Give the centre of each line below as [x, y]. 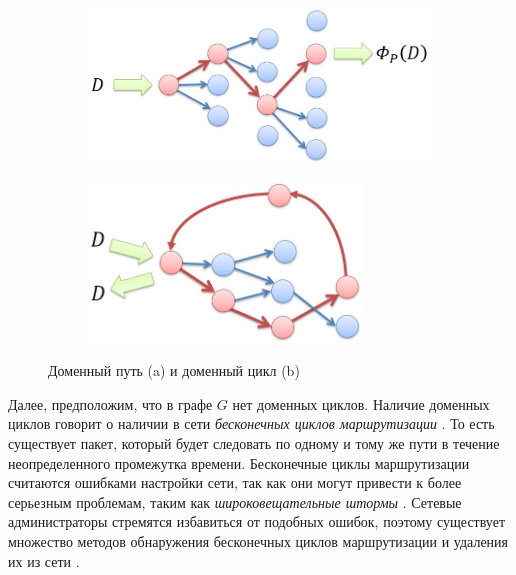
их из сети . [44, 560]
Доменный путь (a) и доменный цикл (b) [174, 370]
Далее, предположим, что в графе [110, 403]
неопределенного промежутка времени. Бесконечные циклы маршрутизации [239, 462]
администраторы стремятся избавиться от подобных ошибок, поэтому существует [257, 521]
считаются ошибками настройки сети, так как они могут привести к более [235, 482]
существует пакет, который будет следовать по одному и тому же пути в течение [254, 443]
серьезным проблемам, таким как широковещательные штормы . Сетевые [235, 501]
